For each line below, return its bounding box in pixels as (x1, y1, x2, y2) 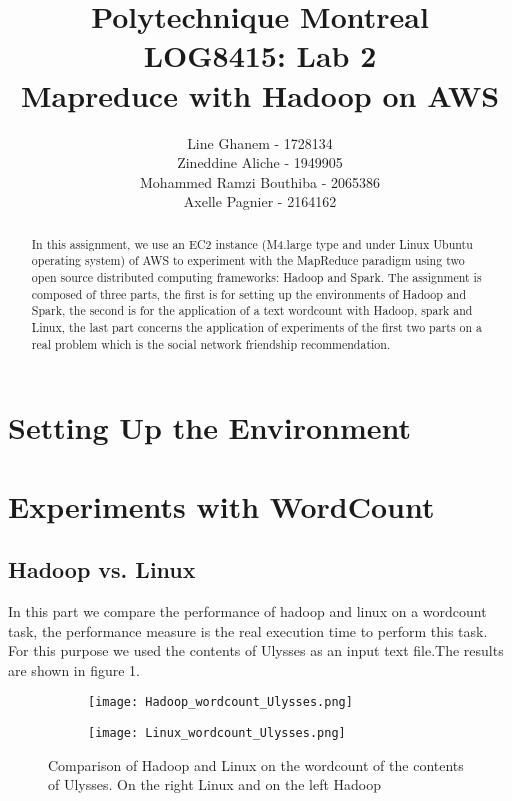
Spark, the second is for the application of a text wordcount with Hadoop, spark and (31, 302, 473, 319)
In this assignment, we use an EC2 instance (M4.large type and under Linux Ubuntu (31, 235, 473, 252)
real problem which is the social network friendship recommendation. (31, 335, 391, 352)
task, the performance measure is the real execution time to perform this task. (8, 620, 488, 641)
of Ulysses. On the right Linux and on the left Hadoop (48, 774, 381, 795)
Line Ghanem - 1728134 (187, 132, 333, 153)
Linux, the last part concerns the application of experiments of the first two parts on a (31, 318, 482, 335)
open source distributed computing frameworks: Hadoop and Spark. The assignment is (31, 268, 482, 285)
